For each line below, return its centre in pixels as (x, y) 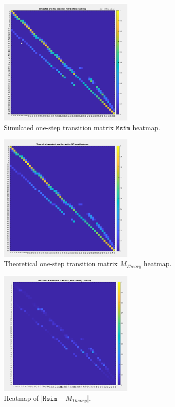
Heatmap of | (24, 398)
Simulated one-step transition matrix (59, 127)
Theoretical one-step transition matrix (61, 263)
